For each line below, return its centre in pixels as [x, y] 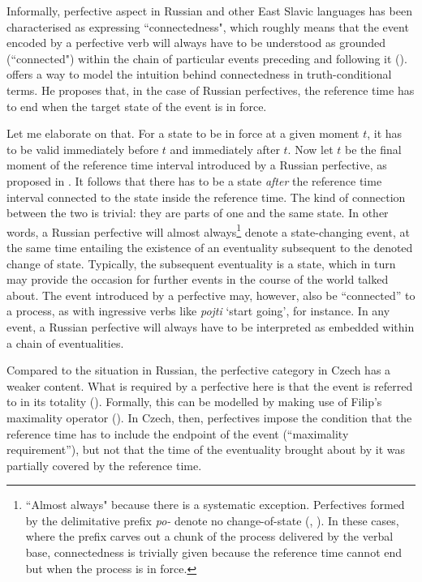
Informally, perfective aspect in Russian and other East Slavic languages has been [209, 11]
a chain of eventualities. [65, 342]
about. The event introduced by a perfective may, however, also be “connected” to [211, 295]
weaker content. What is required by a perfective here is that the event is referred [210, 385]
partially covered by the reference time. [104, 465]
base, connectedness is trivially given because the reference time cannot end [214, 552]
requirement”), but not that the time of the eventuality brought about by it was [206, 449]
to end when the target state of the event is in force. [137, 106]
